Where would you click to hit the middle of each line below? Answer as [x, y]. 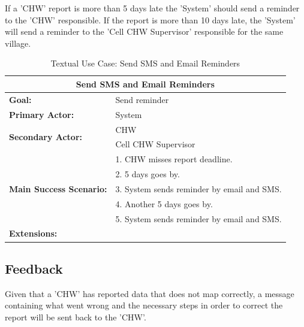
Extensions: [33, 233]
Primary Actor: [42, 114]
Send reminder [142, 99]
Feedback [34, 268]
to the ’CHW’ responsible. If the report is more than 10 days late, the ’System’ [150, 19]
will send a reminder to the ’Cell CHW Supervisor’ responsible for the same [144, 31]
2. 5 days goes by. [148, 174]
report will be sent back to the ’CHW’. [76, 317]
